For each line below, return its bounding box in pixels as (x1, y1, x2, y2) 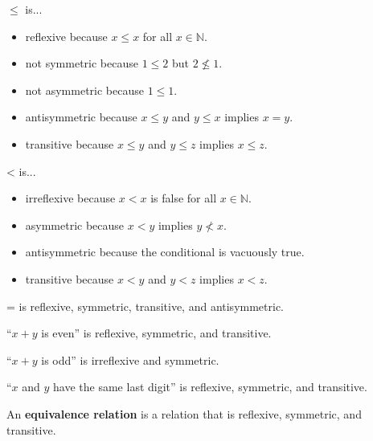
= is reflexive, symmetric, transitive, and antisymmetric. (6, 297, 285, 314)
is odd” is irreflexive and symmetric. (41, 351, 219, 368)
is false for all (150, 190, 217, 206)
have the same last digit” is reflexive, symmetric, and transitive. (53, 378, 367, 395)
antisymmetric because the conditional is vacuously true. (25, 243, 305, 260)
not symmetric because (25, 55, 138, 71)
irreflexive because (25, 190, 116, 206)
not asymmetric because (25, 81, 144, 98)
